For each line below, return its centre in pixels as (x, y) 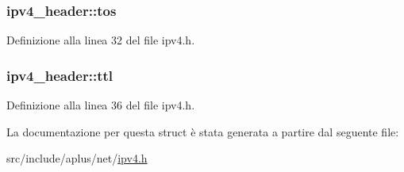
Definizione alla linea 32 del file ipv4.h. (101, 40)
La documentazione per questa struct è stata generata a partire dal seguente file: (203, 131)
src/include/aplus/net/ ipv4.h (77, 158)
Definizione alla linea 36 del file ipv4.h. (101, 105)
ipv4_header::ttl (60, 75)
